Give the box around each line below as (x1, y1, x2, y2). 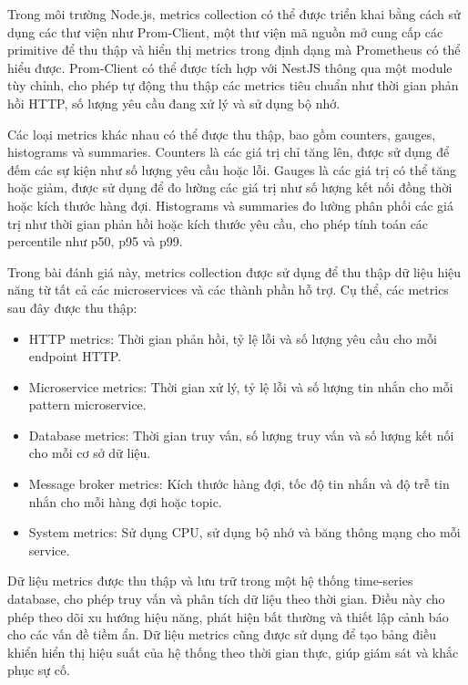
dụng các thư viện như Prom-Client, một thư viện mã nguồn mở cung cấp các (7, 22, 443, 41)
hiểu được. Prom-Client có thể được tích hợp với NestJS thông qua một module (7, 57, 453, 77)
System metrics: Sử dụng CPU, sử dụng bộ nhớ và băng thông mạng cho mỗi (28, 523, 461, 542)
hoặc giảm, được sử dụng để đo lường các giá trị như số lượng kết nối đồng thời (7, 178, 453, 197)
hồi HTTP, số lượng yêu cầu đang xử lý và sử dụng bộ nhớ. (7, 93, 341, 112)
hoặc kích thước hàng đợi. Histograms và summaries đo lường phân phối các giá (7, 195, 453, 214)
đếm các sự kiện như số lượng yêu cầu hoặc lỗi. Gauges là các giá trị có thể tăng (7, 160, 457, 179)
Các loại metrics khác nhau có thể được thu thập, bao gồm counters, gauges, (7, 124, 436, 143)
